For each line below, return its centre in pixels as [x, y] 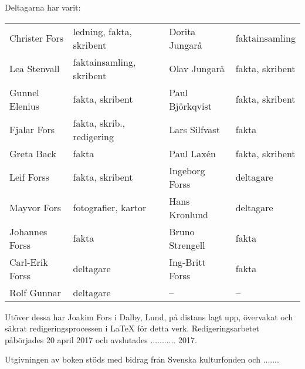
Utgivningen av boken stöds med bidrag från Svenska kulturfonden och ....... [142, 359]
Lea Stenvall [35, 69]
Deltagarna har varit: [43, 7]
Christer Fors [37, 38]
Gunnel [24, 92]
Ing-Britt [187, 262]
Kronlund [189, 214]
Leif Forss [29, 177]
